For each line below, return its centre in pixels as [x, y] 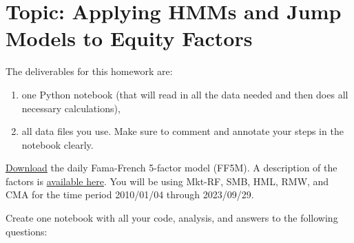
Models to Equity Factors [129, 38]
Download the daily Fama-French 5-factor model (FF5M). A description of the [171, 168]
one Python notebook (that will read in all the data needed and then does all [185, 94]
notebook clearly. [58, 144]
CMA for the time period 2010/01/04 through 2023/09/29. [130, 194]
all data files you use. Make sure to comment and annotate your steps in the [183, 131]
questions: [27, 231]
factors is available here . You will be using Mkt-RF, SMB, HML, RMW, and [167, 181]
